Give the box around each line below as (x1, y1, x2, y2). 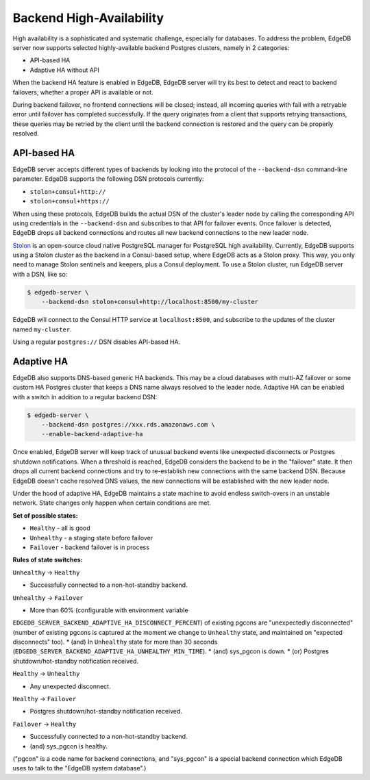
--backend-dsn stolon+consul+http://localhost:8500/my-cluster (41, 298, 259, 306)
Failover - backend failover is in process (29, 543, 150, 551)
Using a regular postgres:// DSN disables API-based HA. (12, 338, 181, 346)
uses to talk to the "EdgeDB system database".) (12, 764, 147, 772)
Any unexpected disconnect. (29, 682, 111, 690)
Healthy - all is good (29, 524, 90, 532)
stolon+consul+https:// (29, 197, 110, 205)
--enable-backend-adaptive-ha (41, 430, 143, 438)
